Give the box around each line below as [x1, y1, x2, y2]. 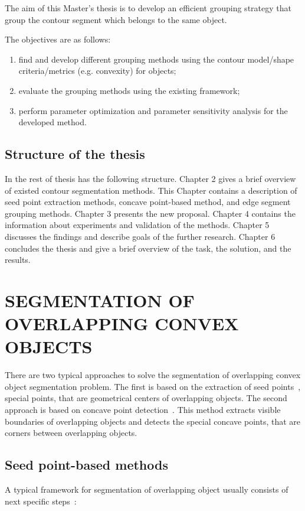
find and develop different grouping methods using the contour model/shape [18, 53, 294, 65]
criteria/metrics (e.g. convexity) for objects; [18, 64, 176, 77]
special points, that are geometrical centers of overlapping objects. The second [5, 392, 287, 404]
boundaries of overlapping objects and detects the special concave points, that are [5, 415, 301, 427]
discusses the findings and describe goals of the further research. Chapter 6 [5, 230, 276, 242]
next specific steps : [5, 494, 77, 507]
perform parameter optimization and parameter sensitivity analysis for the [18, 104, 288, 116]
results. [5, 253, 31, 266]
